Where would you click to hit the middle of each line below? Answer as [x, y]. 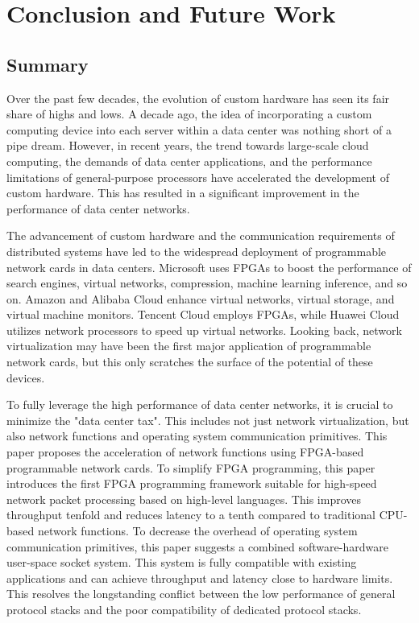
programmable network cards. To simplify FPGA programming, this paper [191, 467]
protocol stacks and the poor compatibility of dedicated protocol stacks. [184, 609]
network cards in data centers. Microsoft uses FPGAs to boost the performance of [209, 267]
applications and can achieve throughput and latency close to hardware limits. [200, 578]
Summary [48, 64]
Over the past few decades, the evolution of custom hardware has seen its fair [198, 98]
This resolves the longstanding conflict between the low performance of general [201, 594]
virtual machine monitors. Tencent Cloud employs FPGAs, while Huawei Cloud [203, 314]
